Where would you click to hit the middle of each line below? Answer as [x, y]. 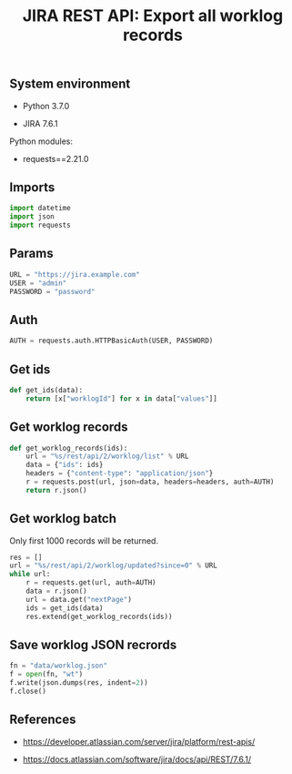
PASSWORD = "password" [52, 291]
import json [32, 217]
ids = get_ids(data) [65, 608]
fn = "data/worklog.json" [58, 666]
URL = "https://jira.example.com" [75, 274]
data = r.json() [57, 591]
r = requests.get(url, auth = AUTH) [91, 583]
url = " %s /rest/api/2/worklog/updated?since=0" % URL [114, 565]
